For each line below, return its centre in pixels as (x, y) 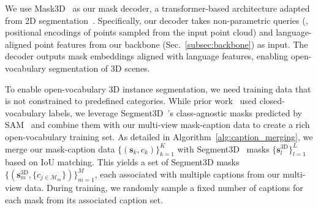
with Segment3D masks (223, 148)
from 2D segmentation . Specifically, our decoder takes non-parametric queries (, (157, 20)
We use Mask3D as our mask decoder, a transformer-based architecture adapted (157, 8)
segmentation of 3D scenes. (99, 68)
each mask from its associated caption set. (84, 199)
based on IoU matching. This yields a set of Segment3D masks (122, 162)
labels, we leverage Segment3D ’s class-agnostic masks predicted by (175, 112)
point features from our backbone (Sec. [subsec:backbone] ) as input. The (171, 44)
